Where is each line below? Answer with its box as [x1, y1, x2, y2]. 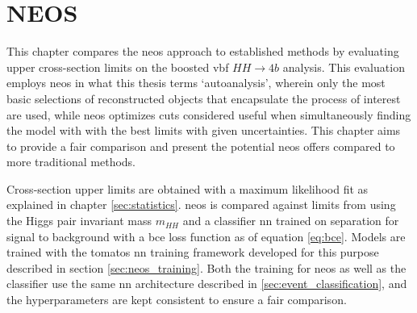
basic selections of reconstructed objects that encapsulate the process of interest [6, 90, 401, 106]
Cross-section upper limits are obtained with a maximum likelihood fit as [6, 180, 369, 197]
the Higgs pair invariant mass [6, 212, 152, 229]
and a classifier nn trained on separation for [182, 212, 399, 229]
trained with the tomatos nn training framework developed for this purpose [6, 244, 379, 261]
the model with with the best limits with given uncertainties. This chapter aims [6, 122, 401, 139]
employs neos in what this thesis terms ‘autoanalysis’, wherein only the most [6, 74, 386, 91]
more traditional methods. [6, 153, 136, 170]
